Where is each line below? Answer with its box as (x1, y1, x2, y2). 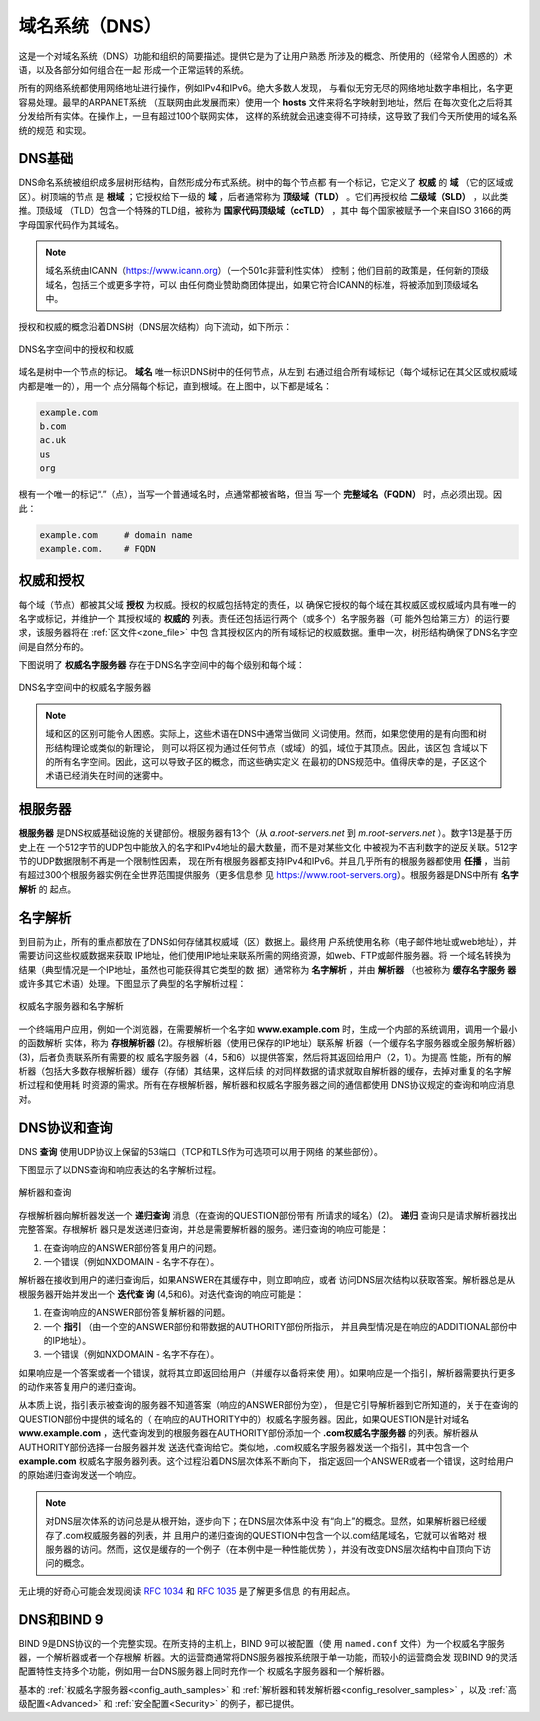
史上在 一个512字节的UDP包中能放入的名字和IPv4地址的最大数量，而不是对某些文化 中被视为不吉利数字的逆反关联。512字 (18, 841, 519, 853)
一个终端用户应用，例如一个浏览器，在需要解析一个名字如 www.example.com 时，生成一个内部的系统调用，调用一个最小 (18, 1023, 518, 1035)
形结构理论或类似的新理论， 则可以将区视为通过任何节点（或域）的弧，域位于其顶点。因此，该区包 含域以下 (45, 741, 489, 754)
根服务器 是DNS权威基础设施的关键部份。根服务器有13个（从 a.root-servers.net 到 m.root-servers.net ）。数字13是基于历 (18, 827, 513, 839)
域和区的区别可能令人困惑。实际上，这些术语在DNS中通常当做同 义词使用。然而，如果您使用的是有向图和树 (45, 728, 487, 740)
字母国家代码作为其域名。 (18, 218, 124, 230)
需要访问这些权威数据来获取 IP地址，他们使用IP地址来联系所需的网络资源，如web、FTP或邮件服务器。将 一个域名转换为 (18, 950, 512, 962)
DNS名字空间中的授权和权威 (18, 343, 134, 355)
